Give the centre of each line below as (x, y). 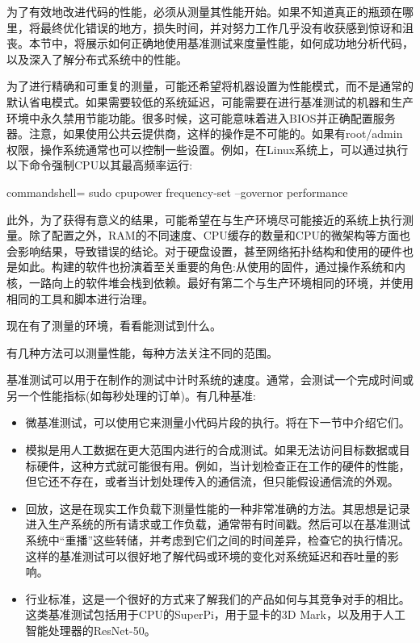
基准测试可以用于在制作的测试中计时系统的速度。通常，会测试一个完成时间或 (210, 380)
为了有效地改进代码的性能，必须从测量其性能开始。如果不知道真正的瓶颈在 (204, 11)
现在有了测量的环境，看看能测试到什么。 (114, 326)
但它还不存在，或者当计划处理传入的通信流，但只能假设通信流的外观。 (212, 481)
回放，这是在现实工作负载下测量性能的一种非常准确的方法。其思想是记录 (218, 508)
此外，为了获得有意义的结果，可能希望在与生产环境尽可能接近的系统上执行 (204, 219)
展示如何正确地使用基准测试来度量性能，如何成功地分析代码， (249, 43)
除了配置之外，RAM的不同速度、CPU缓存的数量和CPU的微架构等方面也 (219, 235)
